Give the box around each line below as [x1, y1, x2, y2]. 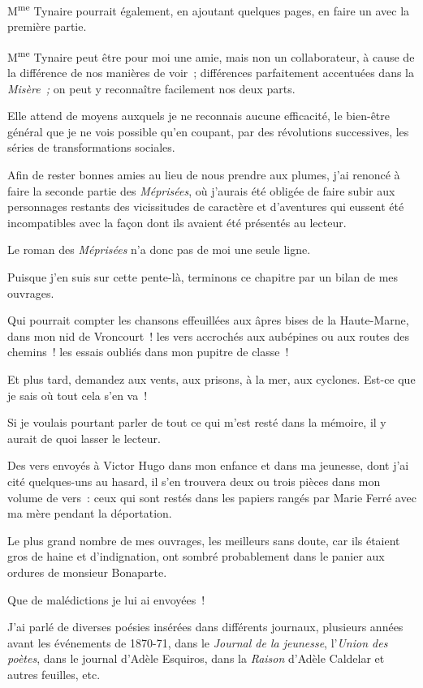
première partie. [7, 18, 87, 35]
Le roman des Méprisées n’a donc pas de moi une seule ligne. [7, 241, 311, 258]
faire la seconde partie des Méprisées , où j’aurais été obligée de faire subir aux [7, 182, 395, 199]
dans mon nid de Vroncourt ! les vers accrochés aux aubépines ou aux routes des [7, 327, 409, 344]
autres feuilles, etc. [7, 665, 101, 682]
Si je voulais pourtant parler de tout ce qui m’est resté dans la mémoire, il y [7, 414, 386, 431]
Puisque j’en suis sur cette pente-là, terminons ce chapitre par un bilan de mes [7, 269, 399, 286]
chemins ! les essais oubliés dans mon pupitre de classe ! [7, 343, 289, 360]
